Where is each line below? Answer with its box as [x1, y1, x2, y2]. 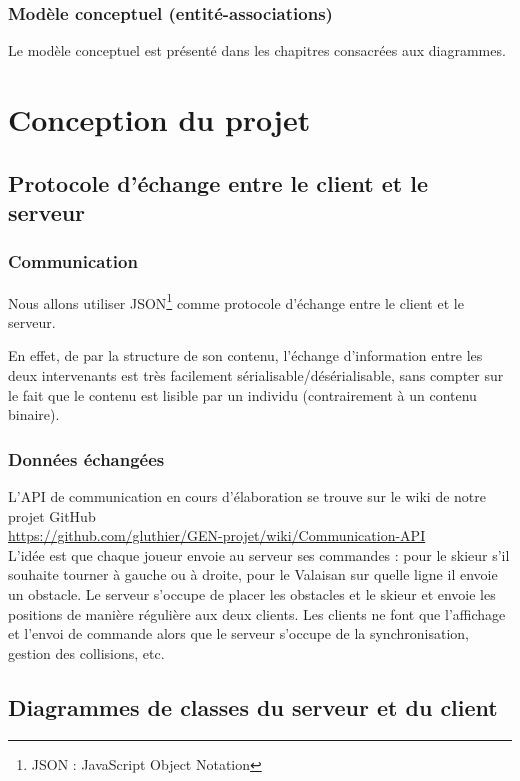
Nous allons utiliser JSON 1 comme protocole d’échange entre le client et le [8, 289, 464, 313]
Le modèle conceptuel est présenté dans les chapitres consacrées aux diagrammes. [8, 40, 506, 61]
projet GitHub [8, 505, 96, 526]
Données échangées [8, 446, 165, 471]
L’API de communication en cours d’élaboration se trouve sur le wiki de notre [8, 486, 486, 507]
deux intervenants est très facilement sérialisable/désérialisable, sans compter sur [8, 365, 504, 386]
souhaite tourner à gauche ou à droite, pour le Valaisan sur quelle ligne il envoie [8, 564, 498, 585]
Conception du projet [8, 99, 311, 139]
